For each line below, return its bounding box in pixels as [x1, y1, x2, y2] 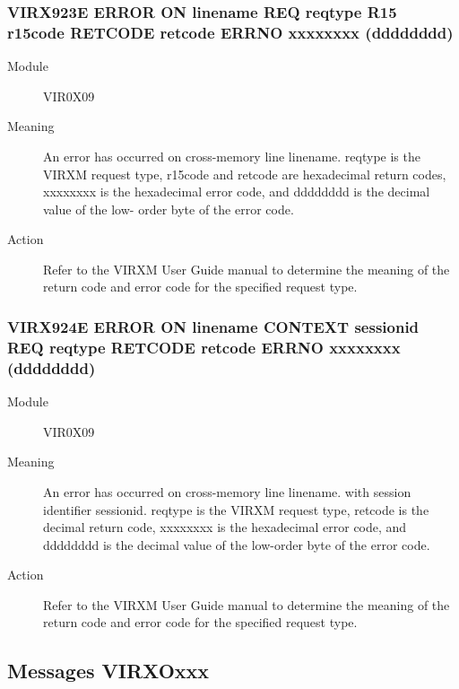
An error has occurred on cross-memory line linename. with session [43, 482, 411, 501]
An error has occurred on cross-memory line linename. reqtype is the [43, 146, 420, 165]
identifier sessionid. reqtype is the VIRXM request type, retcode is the [43, 500, 429, 519]
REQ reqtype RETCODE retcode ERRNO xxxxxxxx [7, 336, 401, 358]
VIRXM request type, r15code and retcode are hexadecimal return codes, [43, 164, 446, 183]
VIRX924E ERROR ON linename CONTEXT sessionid [7, 316, 420, 337]
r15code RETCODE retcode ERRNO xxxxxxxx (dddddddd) [7, 21, 454, 43]
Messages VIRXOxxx [7, 657, 210, 685]
